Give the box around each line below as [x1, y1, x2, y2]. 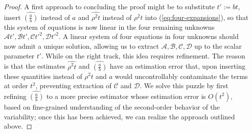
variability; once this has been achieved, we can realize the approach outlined [4, 111, 235, 121]
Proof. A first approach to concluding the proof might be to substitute [4, 1, 215, 11]
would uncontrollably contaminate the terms [115, 71, 248, 81]
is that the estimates [4, 61, 66, 71]
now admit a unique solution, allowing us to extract [4, 41, 159, 51]
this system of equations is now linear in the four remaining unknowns [4, 21, 215, 32]
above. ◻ [4, 121, 32, 131]
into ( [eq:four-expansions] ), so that [145, 12, 249, 22]
